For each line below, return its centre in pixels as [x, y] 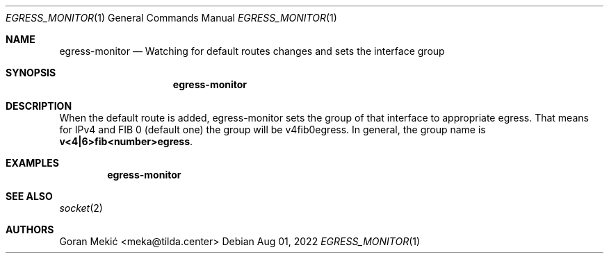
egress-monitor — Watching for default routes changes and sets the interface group [252, 51]
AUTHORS [30, 229]
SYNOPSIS [31, 73]
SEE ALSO [29, 196]
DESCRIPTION [39, 106]
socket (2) [81, 208]
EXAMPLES [32, 163]
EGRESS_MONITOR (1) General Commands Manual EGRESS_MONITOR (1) [171, 18]
